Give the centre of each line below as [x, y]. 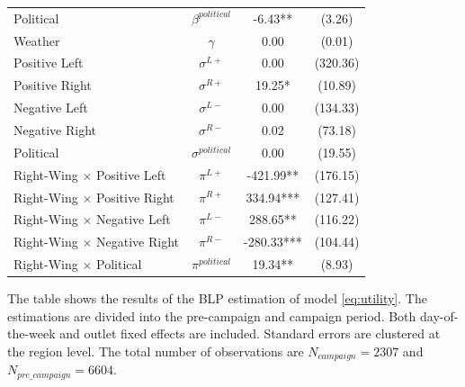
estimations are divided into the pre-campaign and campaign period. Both [212, 315]
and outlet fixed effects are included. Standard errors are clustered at [250, 333]
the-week [31, 333]
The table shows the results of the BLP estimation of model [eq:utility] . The [217, 298]
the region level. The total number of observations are [156, 351]
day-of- [439, 315]
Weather [37, 40]
